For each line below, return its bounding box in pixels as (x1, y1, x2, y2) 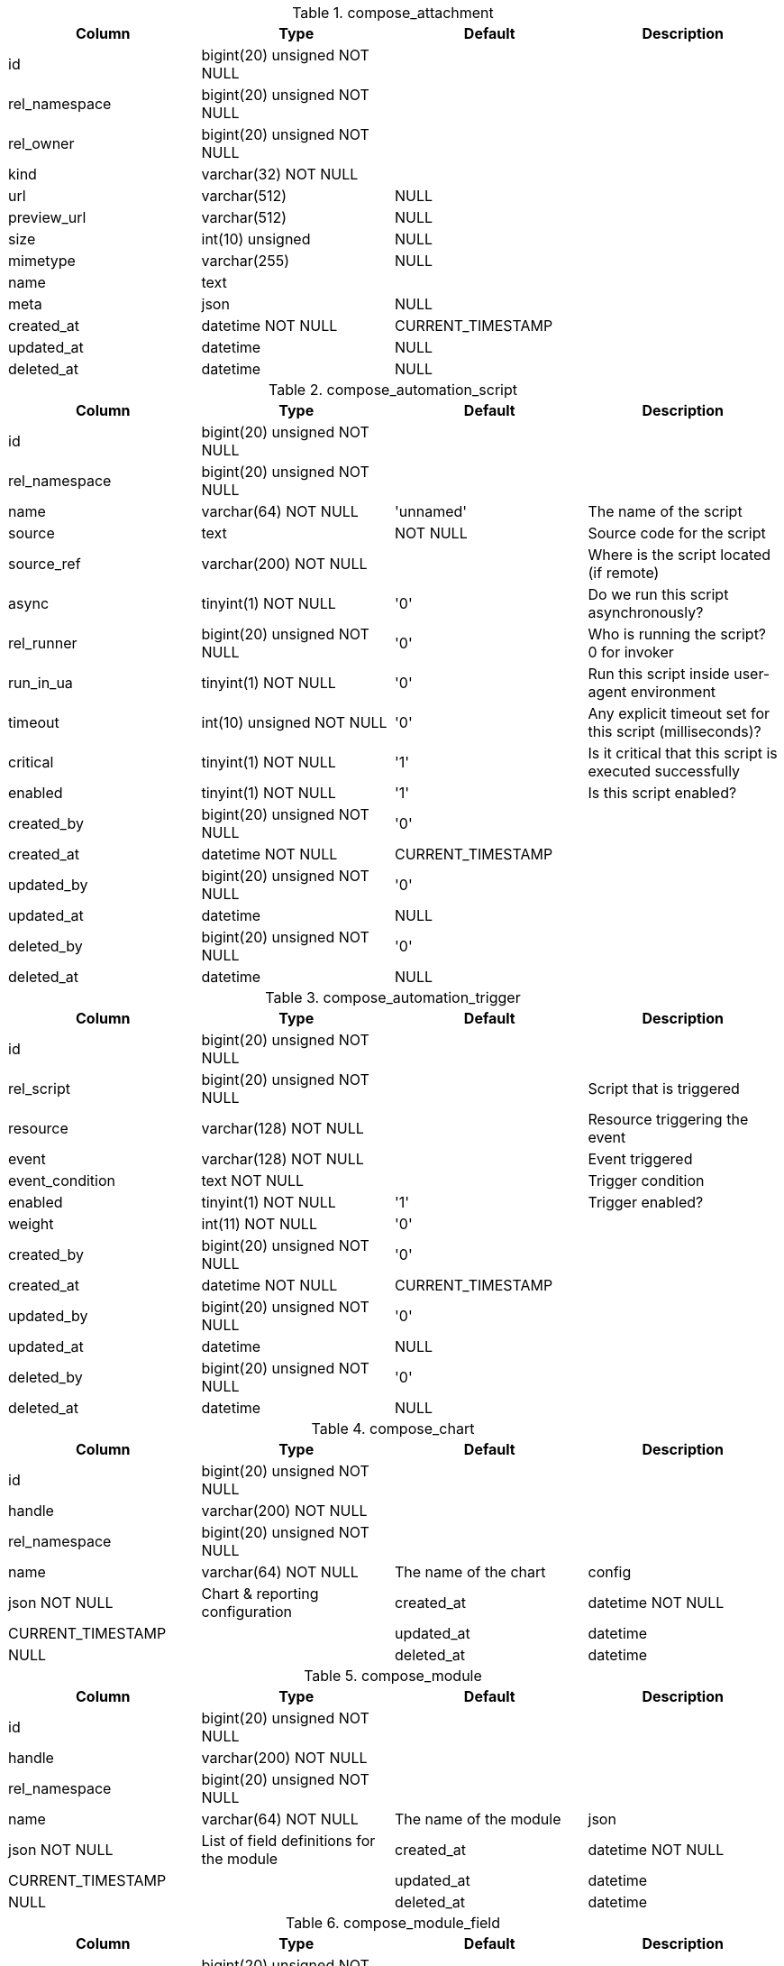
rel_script (8, 1079, 70, 1098)
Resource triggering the (588, 1110, 749, 1128)
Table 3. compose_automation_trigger (265, 988, 521, 1006)
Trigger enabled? (588, 1193, 704, 1211)
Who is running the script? (588, 625, 767, 643)
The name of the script (588, 502, 743, 520)
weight (8, 1215, 54, 1233)
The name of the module (395, 1810, 561, 1828)
